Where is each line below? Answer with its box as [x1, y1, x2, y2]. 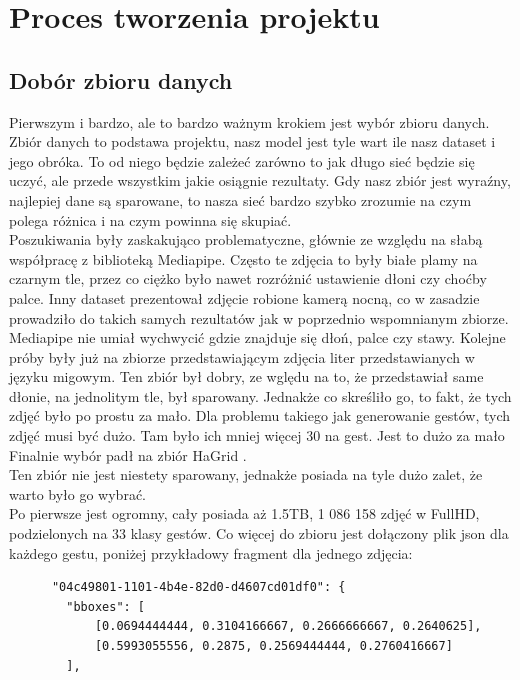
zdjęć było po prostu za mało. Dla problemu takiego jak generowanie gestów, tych [9, 405, 511, 426]
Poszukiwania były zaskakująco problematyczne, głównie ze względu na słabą [9, 229, 483, 250]
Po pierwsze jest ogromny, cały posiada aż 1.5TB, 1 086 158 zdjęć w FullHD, [9, 503, 480, 524]
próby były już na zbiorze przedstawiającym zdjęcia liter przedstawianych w [9, 346, 475, 367]
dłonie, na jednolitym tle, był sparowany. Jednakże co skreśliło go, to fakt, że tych [9, 385, 512, 406]
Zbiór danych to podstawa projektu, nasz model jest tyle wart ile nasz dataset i [9, 131, 496, 152]
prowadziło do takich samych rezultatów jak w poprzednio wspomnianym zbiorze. [9, 307, 509, 328]
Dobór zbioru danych [9, 64, 233, 95]
